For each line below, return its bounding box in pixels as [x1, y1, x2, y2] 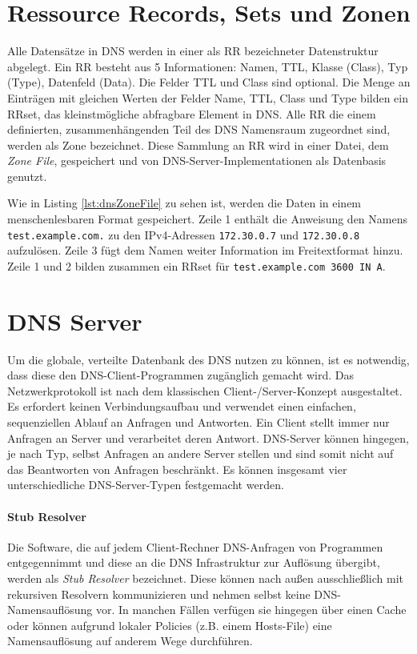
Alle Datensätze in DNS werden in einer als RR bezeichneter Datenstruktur [7, 42, 379, 59]
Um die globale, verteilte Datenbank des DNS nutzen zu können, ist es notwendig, [7, 351, 410, 367]
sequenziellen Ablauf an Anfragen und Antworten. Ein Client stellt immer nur [7, 414, 390, 431]
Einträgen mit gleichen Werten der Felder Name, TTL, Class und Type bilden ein [7, 89, 409, 106]
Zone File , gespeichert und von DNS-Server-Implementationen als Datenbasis [7, 152, 387, 169]
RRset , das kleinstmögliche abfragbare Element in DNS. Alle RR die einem [7, 105, 376, 122]
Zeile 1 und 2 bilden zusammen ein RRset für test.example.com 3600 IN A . [7, 257, 386, 274]
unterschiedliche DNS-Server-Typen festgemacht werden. [7, 476, 284, 493]
